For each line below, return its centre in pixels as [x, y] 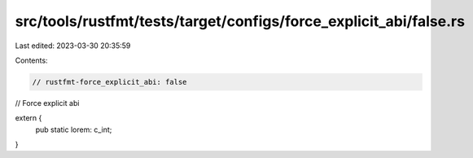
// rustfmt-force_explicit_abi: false [109, 82]
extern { [28, 118]
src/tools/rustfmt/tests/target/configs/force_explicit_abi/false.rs [240, 21]
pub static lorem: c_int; [74, 129]
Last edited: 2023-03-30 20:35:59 [73, 46]
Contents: [31, 60]
